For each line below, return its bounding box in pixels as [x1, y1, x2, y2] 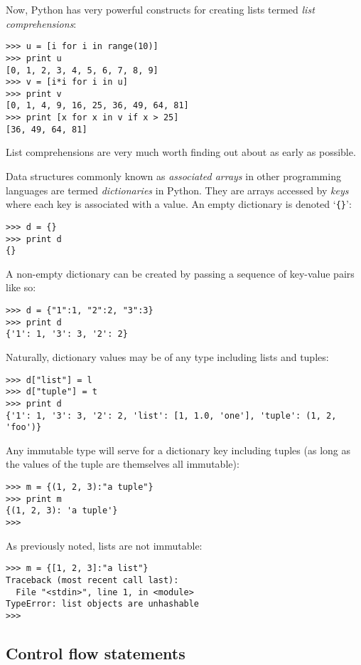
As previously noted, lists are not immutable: [6, 538, 203, 553]
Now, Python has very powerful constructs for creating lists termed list [6, 2, 315, 16]
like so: [6, 280, 36, 295]
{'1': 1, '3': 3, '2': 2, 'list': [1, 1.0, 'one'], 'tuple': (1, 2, [6, 410, 337, 421]
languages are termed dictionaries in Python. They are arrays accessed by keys [6, 182, 349, 197]
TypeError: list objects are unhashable [6, 599, 200, 609]
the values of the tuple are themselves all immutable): [6, 456, 239, 471]
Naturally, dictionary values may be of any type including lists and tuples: [6, 350, 329, 364]
